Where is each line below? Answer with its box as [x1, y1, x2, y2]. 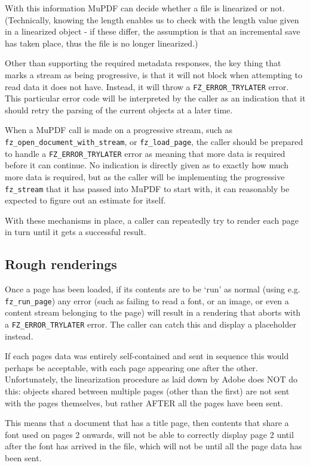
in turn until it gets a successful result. [5, 226, 146, 238]
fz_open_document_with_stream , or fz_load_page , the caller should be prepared [5, 135, 303, 147]
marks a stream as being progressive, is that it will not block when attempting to [5, 68, 302, 81]
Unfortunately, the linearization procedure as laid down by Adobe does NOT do [5, 373, 297, 385]
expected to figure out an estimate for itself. [5, 194, 166, 206]
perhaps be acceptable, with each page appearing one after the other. [5, 361, 258, 374]
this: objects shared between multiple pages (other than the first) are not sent [5, 385, 290, 397]
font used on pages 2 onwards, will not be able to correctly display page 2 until [5, 428, 294, 440]
